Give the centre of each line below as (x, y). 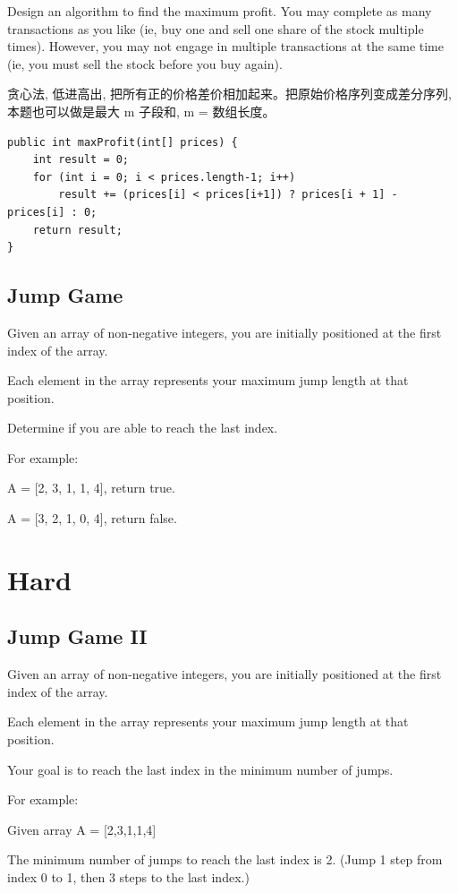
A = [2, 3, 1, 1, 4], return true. (91, 488)
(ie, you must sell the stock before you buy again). (145, 63)
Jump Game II (77, 636)
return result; (77, 230)
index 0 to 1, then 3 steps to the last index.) (128, 877)
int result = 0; (81, 160)
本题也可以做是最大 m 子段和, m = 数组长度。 (141, 111)
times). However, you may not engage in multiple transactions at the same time (225, 46)
